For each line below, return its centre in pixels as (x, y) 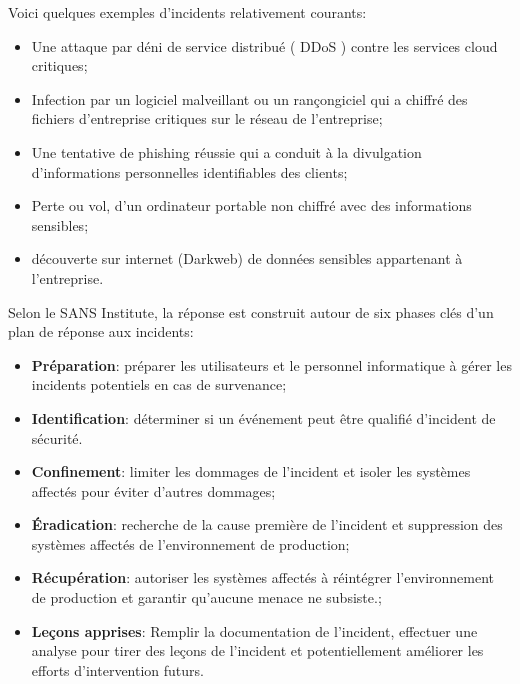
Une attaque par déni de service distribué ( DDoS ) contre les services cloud (264, 45)
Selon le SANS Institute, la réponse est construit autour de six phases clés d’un (251, 311)
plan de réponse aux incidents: (101, 331)
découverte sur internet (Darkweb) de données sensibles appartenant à (247, 258)
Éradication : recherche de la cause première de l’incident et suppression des (267, 524)
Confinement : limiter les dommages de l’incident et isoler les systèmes (251, 471)
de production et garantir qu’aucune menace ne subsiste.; (206, 597)
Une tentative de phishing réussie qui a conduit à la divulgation (226, 151)
